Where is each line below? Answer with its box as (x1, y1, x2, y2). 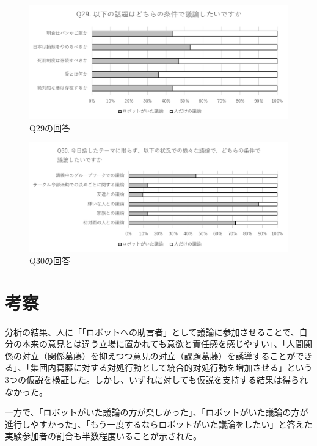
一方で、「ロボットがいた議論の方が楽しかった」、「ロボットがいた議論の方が (5, 406, 308, 419)
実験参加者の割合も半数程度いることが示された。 (5, 430, 202, 442)
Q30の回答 (29, 254, 70, 266)
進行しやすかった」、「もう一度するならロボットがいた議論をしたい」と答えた (5, 417, 313, 430)
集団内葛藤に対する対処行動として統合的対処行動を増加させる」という (30, 361, 313, 374)
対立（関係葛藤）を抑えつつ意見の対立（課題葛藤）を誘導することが (21, 349, 296, 362)
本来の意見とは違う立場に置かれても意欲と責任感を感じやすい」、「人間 (21, 337, 304, 350)
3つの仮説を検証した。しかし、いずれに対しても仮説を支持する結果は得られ (5, 373, 308, 386)
